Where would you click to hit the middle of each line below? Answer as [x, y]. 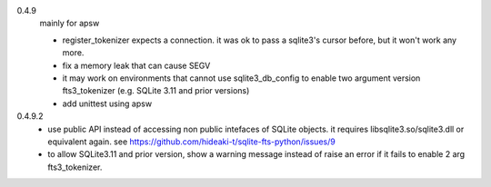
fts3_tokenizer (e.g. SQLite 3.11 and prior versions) [156, 91]
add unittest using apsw [107, 103]
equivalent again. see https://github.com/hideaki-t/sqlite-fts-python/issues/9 [191, 142]
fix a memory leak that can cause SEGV [136, 65]
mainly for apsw [70, 24]
